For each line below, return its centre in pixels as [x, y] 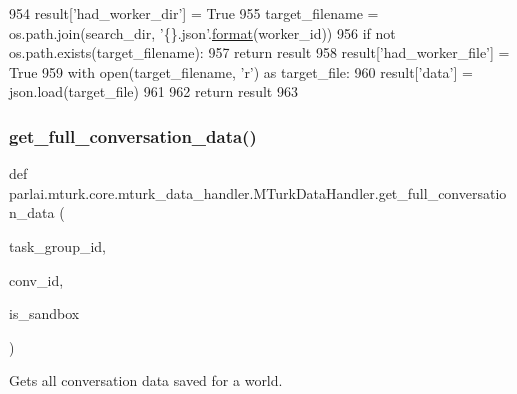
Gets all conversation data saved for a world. [146, 380]
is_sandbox [44, 313]
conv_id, [36, 279]
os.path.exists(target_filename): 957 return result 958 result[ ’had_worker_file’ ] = [259, 52]
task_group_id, [57, 245]
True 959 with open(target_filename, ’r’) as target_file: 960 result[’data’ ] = [241, 71]
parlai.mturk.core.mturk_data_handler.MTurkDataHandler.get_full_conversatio [258, 192]
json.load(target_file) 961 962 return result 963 [153, 91]
